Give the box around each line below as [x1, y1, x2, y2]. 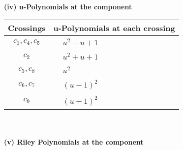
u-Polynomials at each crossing [53, 22, 175, 33]
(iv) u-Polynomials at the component [4, 1, 132, 11]
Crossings [8, 22, 46, 33]
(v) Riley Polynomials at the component [4, 136, 144, 147]
